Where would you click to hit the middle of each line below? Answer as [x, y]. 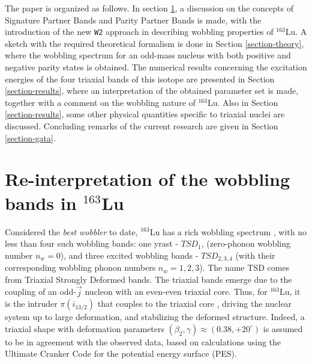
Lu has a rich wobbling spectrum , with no [228, 231]
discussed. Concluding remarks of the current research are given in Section [142, 126]
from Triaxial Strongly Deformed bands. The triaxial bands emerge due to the [148, 279]
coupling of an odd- [41, 292]
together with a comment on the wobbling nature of [100, 102]
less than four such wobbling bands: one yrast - [92, 243]
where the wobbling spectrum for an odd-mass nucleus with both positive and [148, 55]
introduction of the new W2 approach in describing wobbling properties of [139, 32]
